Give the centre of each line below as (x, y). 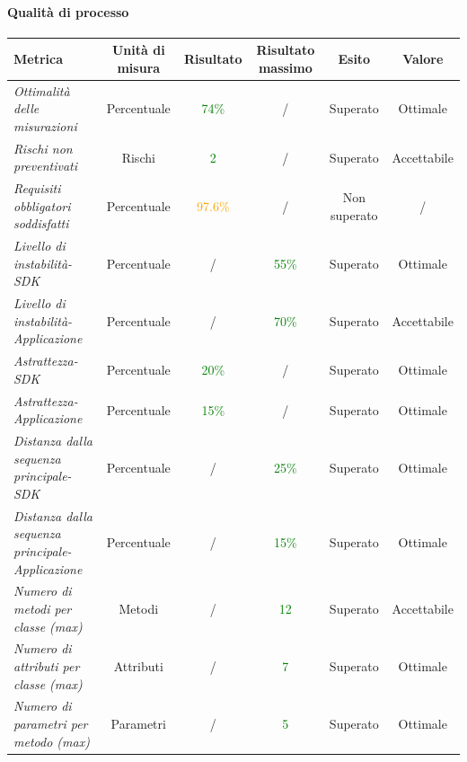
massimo (285, 67)
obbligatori (42, 205)
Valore (423, 59)
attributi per (47, 666)
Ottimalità (42, 90)
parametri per (51, 724)
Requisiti (37, 188)
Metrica (39, 59)
